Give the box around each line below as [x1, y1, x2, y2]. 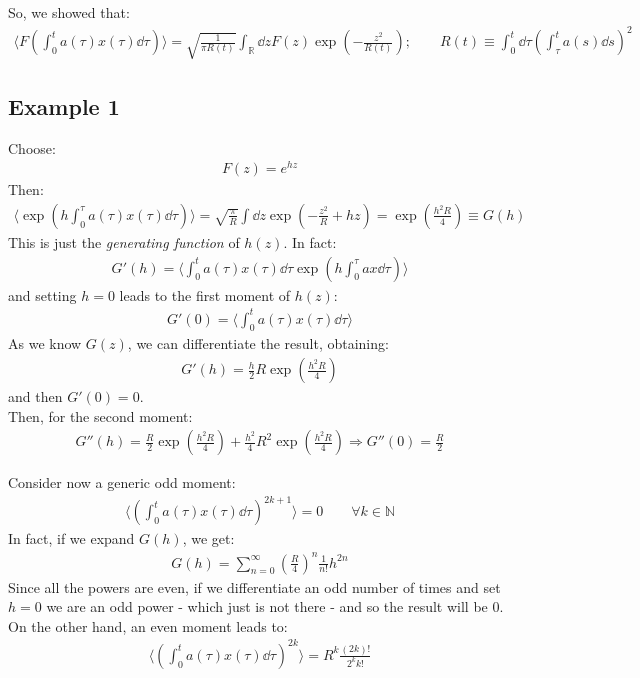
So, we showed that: [8, 2, 130, 22]
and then [8, 386, 63, 407]
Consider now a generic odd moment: [8, 472, 236, 493]
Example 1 [8, 90, 120, 121]
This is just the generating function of [8, 231, 240, 252]
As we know [8, 333, 82, 354]
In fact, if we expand [8, 528, 135, 549]
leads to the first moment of [119, 284, 291, 305]
